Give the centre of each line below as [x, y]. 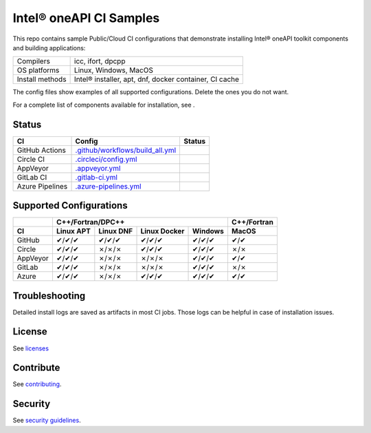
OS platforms [38, 70]
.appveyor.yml [98, 168]
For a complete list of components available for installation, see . [104, 105]
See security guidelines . [47, 421]
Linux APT [73, 231]
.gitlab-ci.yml [97, 177]
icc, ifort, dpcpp [100, 61]
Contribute [36, 368]
